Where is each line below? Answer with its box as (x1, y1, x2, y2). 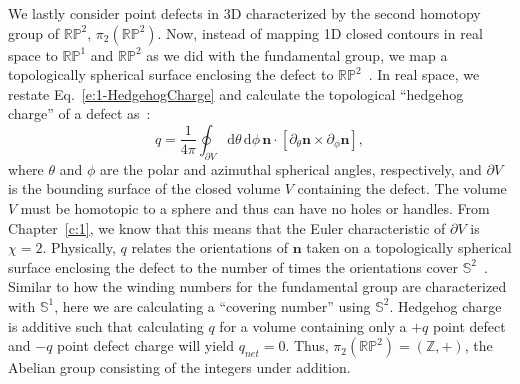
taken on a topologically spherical (306, 237, 512, 258)
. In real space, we (368, 64, 480, 85)
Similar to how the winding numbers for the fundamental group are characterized (8, 276, 507, 297)
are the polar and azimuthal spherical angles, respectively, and (99, 158, 482, 179)
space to (8, 44, 58, 65)
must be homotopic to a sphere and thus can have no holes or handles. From (20, 197, 490, 218)
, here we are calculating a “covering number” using (54, 295, 371, 316)
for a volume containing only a (219, 315, 407, 336)
